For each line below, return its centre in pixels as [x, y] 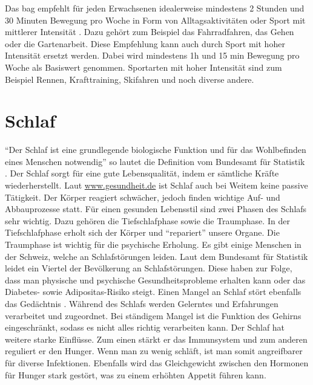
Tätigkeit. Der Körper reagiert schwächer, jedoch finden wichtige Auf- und [143, 197]
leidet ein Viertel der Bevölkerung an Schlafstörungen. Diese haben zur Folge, [149, 268]
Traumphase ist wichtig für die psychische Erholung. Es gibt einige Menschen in [153, 244]
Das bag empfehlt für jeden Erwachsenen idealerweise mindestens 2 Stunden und [155, 8]
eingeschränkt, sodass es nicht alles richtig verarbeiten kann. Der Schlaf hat [145, 327]
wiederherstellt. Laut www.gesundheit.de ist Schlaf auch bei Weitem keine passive [156, 185]
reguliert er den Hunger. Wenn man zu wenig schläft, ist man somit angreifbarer [154, 351]
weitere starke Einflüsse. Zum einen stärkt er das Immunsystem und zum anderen [156, 339]
